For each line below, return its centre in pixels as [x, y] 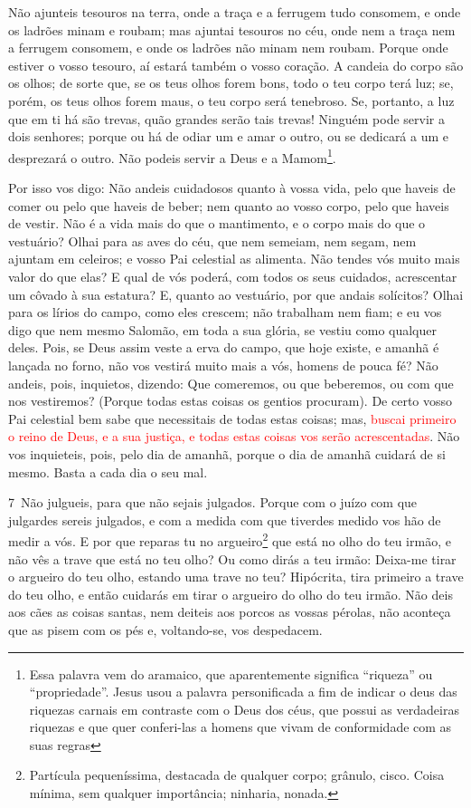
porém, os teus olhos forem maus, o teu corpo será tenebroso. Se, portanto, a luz [231, 100]
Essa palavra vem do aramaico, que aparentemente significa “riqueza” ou [231, 673]
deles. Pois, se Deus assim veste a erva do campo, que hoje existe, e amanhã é [224, 347]
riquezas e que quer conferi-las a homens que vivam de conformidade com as [240, 727]
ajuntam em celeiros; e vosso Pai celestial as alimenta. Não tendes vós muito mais [234, 259]
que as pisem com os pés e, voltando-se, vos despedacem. [165, 629]
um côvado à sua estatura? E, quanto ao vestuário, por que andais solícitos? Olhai [236, 294]
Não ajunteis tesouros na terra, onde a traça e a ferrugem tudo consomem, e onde [235, 12]
